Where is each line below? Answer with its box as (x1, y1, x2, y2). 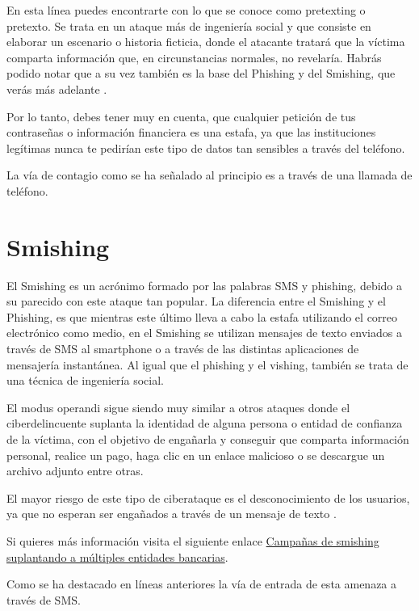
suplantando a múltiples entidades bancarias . (6, 548, 228, 565)
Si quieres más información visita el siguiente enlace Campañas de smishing (6, 532, 379, 549)
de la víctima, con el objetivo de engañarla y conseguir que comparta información (6, 431, 409, 447)
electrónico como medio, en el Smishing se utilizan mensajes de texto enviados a (6, 324, 402, 341)
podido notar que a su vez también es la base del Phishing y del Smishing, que (6, 65, 396, 82)
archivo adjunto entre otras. (6, 462, 144, 479)
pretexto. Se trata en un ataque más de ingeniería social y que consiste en (6, 17, 371, 34)
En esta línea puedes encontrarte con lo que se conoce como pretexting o (6, 2, 366, 18)
